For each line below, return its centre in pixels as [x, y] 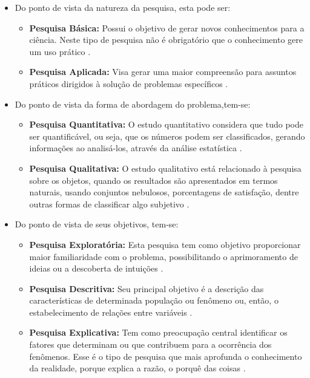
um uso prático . [60, 51]
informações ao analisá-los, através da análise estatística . [136, 148]
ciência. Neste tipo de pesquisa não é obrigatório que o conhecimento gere [166, 40]
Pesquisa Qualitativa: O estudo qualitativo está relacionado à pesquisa [165, 168]
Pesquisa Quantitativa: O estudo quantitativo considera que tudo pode [166, 124]
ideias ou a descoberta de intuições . [96, 268]
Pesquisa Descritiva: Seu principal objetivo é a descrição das [147, 288]
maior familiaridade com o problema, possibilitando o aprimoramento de [163, 256]
